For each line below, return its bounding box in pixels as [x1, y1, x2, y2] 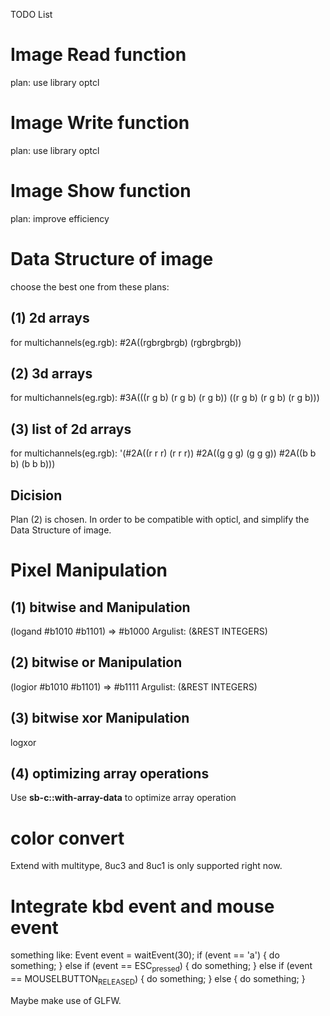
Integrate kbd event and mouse [10, 895, 275, 918]
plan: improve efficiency [10, 212, 110, 224]
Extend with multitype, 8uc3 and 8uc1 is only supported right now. [10, 860, 283, 872]
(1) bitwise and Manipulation [10, 599, 191, 616]
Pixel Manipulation [10, 559, 168, 582]
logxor [10, 736, 37, 748]
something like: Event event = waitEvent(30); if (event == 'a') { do [10, 949, 280, 961]
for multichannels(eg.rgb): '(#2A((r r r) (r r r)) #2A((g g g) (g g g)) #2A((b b [10, 447, 317, 459]
